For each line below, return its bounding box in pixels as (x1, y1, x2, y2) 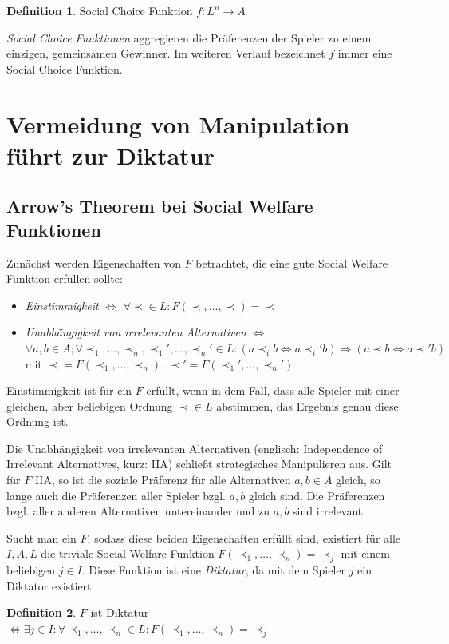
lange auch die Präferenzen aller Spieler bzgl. (6, 487, 226, 503)
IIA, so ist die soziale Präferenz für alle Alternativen (34, 471, 291, 488)
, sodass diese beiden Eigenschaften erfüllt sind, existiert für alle (87, 529, 401, 546)
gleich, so (336, 471, 380, 488)
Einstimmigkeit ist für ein (6, 382, 132, 399)
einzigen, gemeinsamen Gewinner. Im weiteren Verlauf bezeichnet (6, 45, 325, 62)
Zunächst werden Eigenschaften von (6, 254, 181, 271)
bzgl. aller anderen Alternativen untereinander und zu (6, 503, 270, 519)
